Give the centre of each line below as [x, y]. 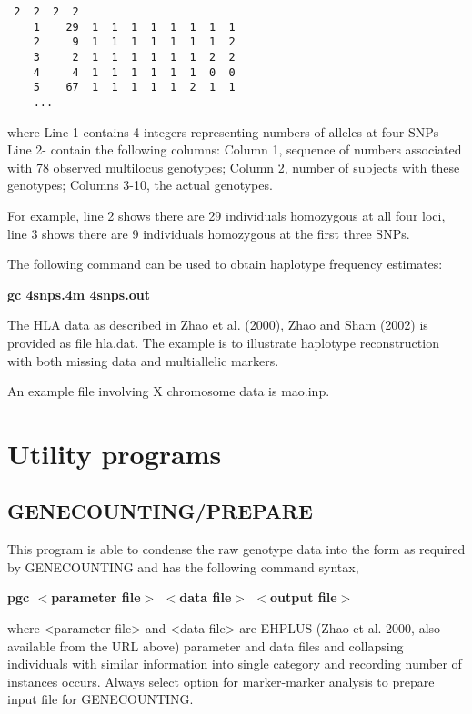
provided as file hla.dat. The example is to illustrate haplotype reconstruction [223, 342]
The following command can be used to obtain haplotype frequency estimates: [225, 264]
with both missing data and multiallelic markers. [143, 360]
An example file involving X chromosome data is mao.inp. [169, 391]
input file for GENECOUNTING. [100, 699]
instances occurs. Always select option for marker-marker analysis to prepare [221, 681]
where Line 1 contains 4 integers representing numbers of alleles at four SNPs [223, 131]
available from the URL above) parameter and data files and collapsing [206, 645]
